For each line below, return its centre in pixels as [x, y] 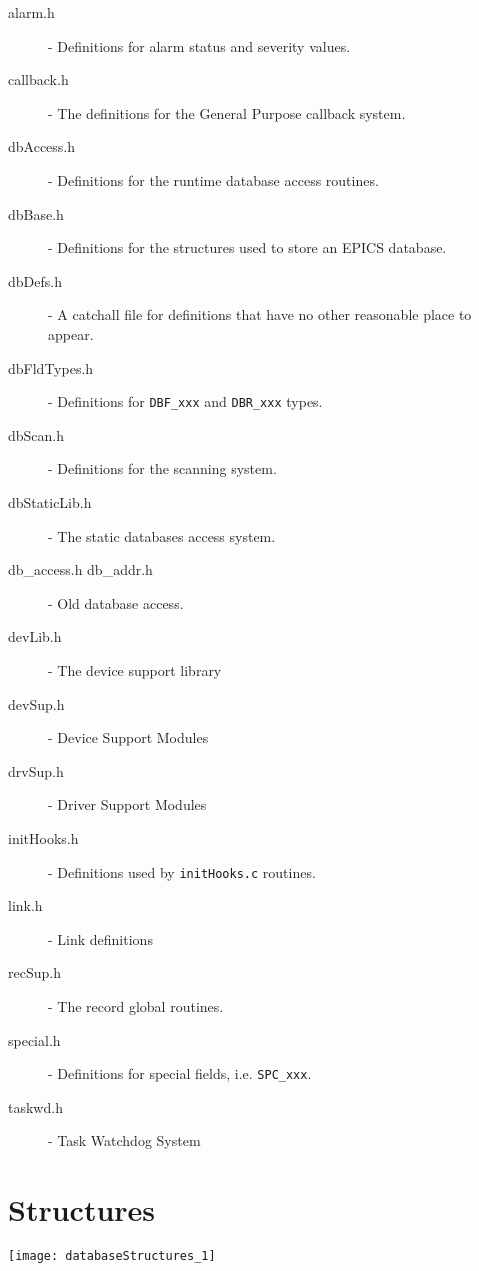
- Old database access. [116, 602]
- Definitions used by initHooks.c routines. [182, 871]
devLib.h [35, 636]
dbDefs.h [35, 280]
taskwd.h [35, 1106]
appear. [71, 333]
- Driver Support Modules [127, 804]
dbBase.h [36, 213]
